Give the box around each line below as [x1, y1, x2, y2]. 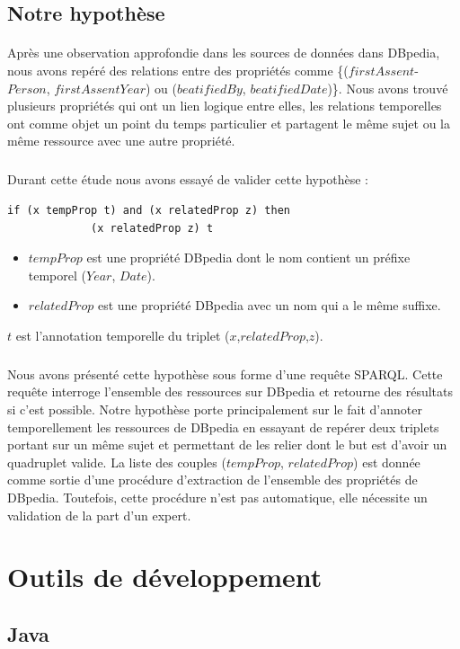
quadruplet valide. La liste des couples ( [7, 452, 226, 471]
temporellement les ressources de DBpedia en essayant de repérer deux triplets [7, 417, 439, 436]
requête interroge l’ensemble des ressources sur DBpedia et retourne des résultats [7, 382, 454, 401]
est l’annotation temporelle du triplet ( [15, 325, 230, 344]
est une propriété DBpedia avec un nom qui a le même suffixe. [97, 296, 441, 315]
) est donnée [353, 452, 420, 471]
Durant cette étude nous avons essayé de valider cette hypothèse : [7, 170, 368, 189]
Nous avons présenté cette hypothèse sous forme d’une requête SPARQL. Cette [7, 364, 443, 383]
